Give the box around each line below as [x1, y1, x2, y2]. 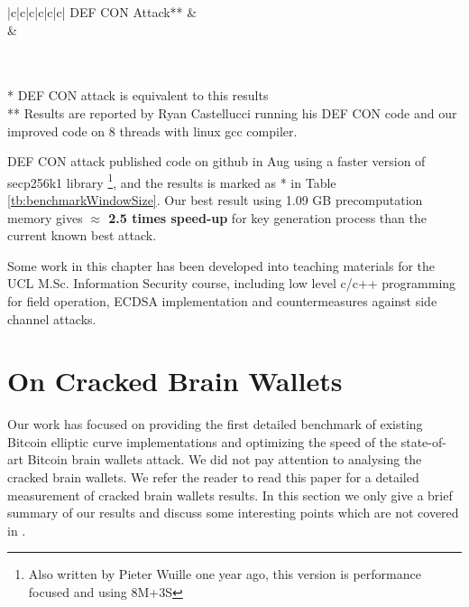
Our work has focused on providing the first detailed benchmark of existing [7, 415, 423, 434]
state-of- [400, 432, 446, 451]
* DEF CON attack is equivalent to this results [7, 86, 269, 105]
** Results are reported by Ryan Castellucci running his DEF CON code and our [7, 103, 457, 122]
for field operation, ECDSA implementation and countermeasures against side [7, 291, 437, 310]
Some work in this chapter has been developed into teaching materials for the [7, 256, 436, 275]
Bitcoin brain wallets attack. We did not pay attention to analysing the [27, 450, 422, 469]
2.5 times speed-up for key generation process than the [108, 208, 427, 227]
